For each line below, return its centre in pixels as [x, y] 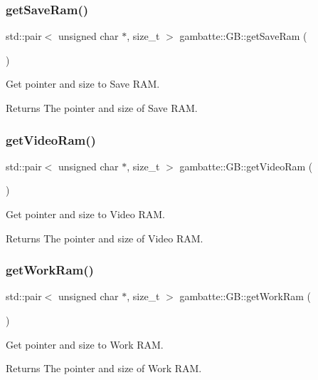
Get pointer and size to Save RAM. [83, 84]
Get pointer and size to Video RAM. [86, 214]
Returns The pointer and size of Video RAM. [105, 238]
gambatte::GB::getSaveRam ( [243, 36]
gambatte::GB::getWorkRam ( [245, 296]
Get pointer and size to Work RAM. [85, 344]
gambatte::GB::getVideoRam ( [246, 166]
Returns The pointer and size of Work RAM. [104, 368]
